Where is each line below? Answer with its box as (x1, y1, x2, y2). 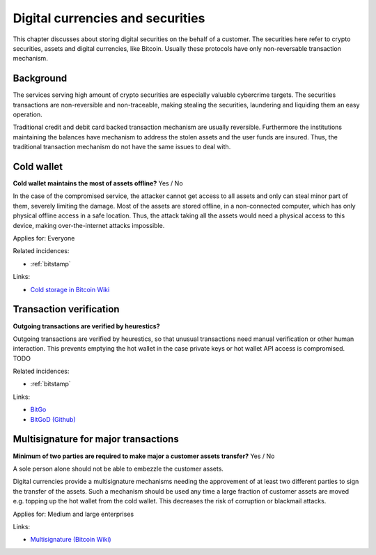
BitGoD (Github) (30, 415, 76, 423)
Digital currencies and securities (13, 10, 205, 26)
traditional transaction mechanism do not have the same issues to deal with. (13, 143, 231, 151)
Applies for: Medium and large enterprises (13, 510, 134, 518)
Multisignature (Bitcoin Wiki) (30, 535, 111, 544)
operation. (13, 110, 42, 119)
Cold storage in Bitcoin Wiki (30, 285, 110, 294)
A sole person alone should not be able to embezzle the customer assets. (13, 464, 224, 473)
